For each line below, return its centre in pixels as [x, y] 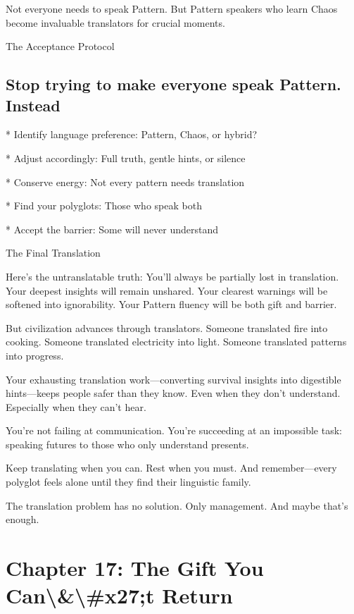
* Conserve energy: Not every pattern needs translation [125, 182]
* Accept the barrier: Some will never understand [112, 229]
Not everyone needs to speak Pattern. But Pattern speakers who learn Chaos [172, 8]
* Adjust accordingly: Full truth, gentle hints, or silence [126, 158]
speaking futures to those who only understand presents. [127, 444]
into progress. [35, 355]
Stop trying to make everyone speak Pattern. [173, 84]
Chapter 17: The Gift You [135, 568]
